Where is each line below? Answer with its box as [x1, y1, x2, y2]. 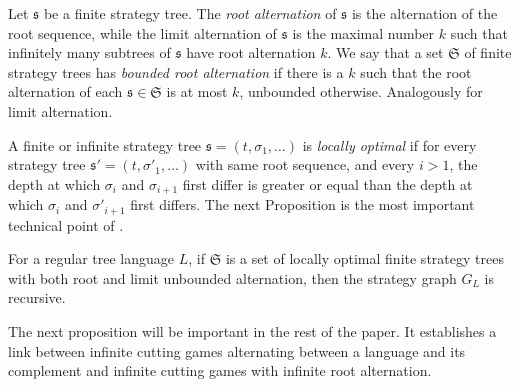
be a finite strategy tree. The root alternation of [43, 3, 337, 23]
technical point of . [8, 214, 124, 235]
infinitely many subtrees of [8, 42, 171, 63]
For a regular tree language [8, 248, 175, 269]
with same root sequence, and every [195, 154, 415, 175]
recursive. [8, 287, 66, 308]
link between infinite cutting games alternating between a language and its [8, 340, 466, 361]
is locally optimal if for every [302, 134, 477, 155]
